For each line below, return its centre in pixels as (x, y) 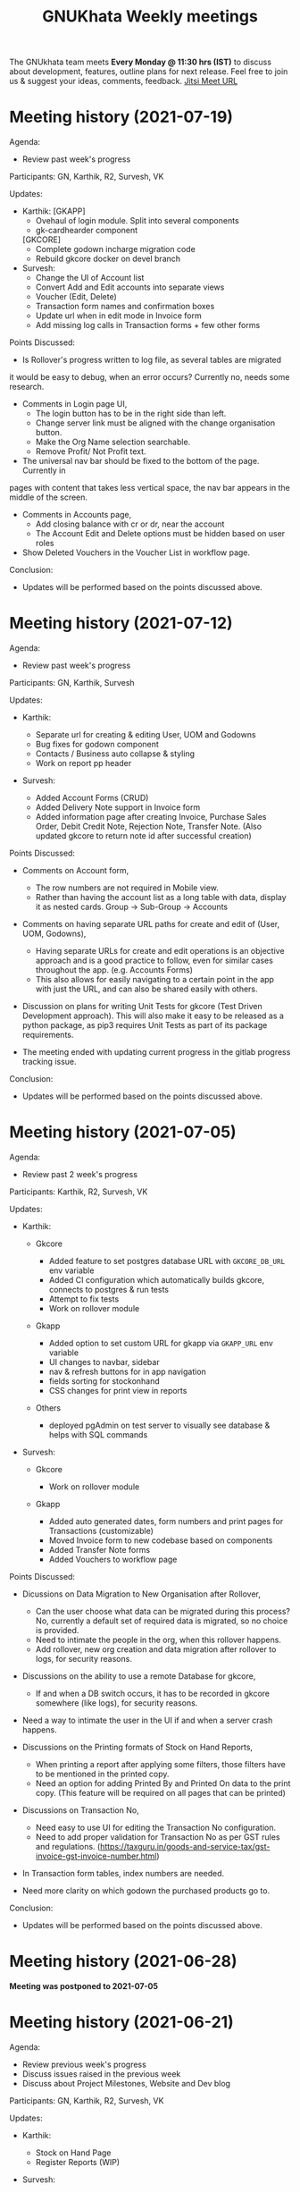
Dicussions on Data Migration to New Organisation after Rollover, (142, 1594)
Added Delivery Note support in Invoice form (118, 807)
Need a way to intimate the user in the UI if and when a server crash (147, 1720)
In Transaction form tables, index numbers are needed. (123, 1873)
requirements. (48, 1035)
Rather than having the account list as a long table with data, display (161, 898)
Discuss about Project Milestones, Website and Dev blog (126, 2083)
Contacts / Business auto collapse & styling (115, 754)
